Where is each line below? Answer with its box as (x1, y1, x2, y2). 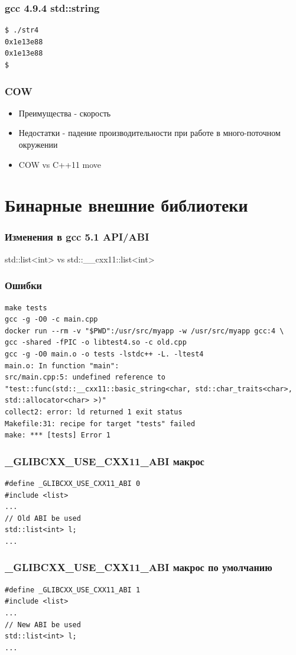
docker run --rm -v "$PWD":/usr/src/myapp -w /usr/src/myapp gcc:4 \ (5, 326, 284, 335)
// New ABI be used (5, 620, 81, 629)
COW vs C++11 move (18, 158, 102, 170)
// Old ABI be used (5, 514, 81, 523)
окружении (18, 138, 58, 150)
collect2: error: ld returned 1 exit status (5, 407, 183, 416)
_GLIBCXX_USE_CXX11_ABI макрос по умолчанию (5, 560, 272, 575)
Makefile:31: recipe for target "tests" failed (5, 419, 196, 428)
